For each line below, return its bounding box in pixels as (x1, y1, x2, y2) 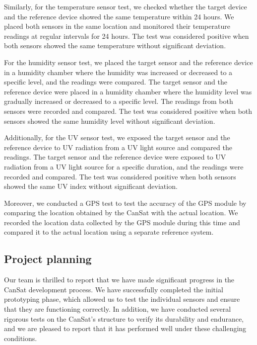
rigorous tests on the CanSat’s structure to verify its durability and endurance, (4, 313, 244, 324)
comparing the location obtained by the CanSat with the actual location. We (4, 207, 238, 218)
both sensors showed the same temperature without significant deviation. (4, 40, 226, 51)
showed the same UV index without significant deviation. (4, 181, 178, 191)
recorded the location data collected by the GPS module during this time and (4, 217, 240, 227)
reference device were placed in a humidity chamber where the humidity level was (4, 86, 252, 96)
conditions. (4, 333, 37, 343)
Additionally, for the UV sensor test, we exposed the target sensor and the (4, 132, 230, 143)
